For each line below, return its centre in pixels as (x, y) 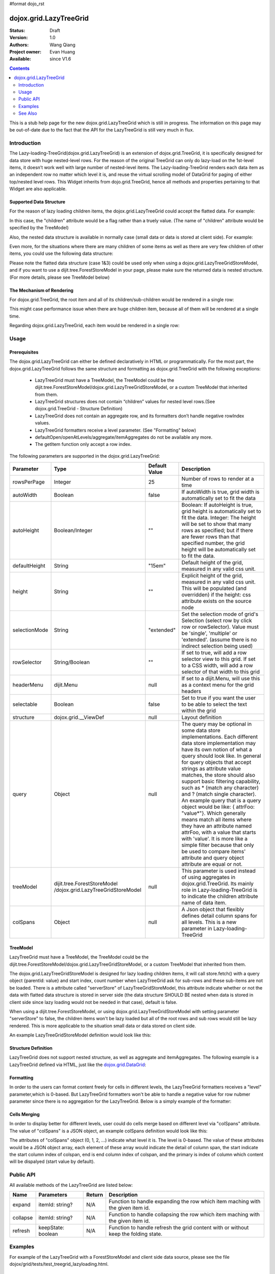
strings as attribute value (211, 768)
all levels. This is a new (209, 922)
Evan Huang (62, 52)
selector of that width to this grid (221, 672)
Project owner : (25, 52)
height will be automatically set (218, 549)
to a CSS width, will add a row (217, 666)
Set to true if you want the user (219, 698)
